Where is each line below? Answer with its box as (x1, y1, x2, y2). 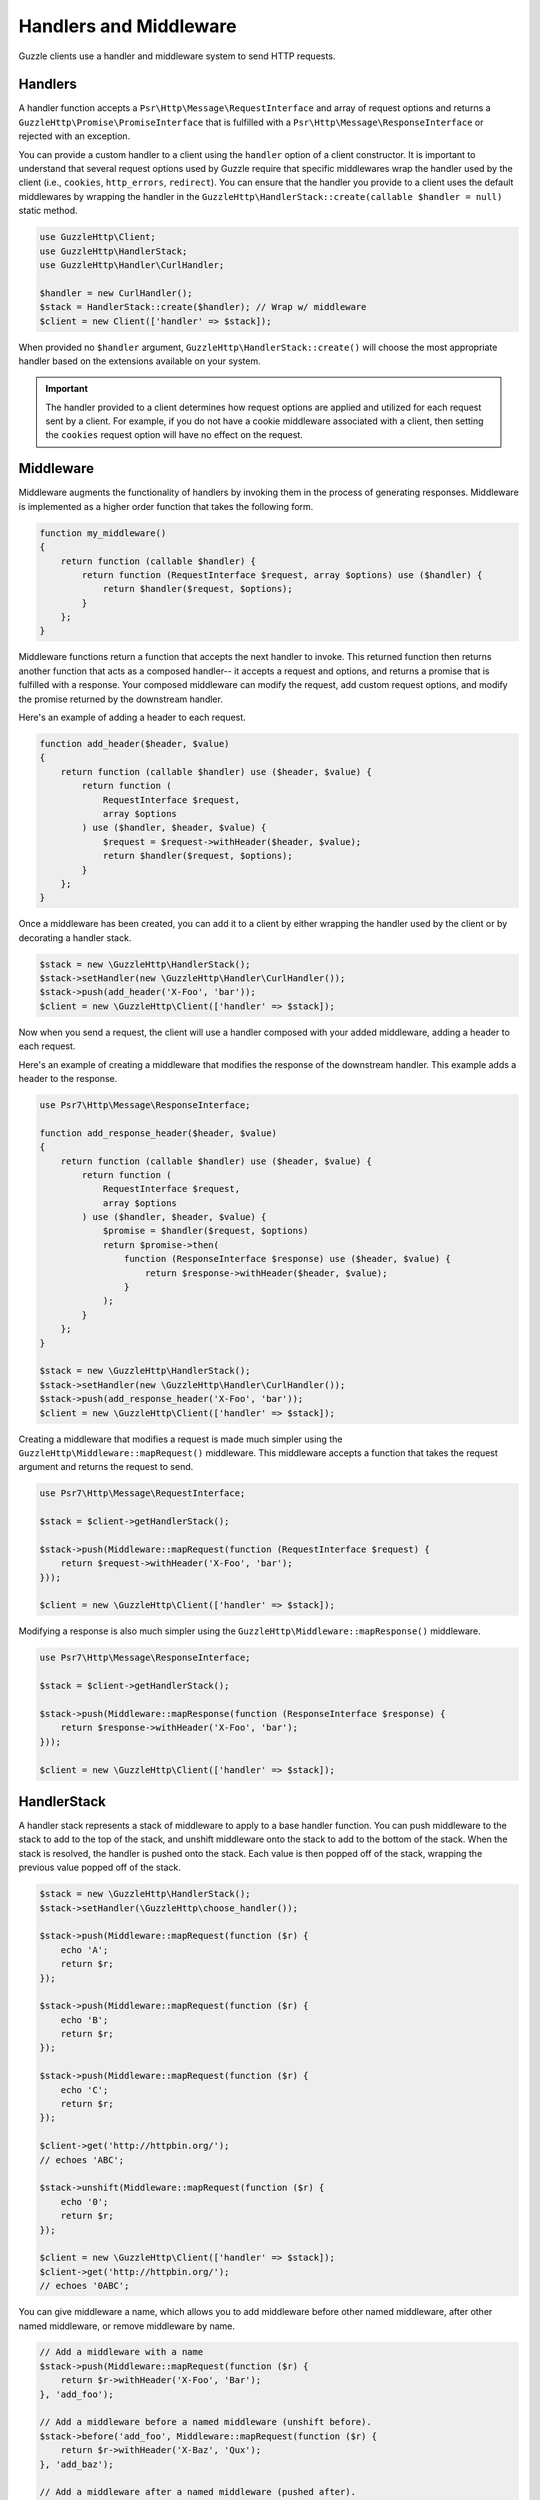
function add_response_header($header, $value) (39, 1127, 277, 1139)
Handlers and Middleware (18, 15, 237, 37)
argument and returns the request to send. (18, 1461, 194, 1473)
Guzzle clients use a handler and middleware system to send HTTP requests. (18, 50, 336, 62)
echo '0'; (60, 2196, 109, 2207)
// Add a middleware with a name (39, 2346, 204, 2358)
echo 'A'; (60, 1944, 109, 1955)
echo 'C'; (60, 2084, 109, 2095)
